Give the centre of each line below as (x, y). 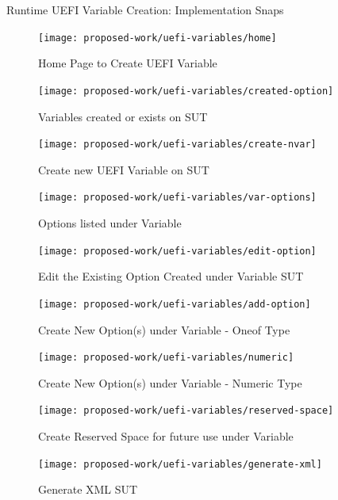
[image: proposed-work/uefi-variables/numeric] (166, 358)
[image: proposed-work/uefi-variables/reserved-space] (186, 411)
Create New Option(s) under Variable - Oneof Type (164, 329)
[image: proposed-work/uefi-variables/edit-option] (177, 251)
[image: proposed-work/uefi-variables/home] (157, 38)
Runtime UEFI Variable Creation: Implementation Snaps (145, 10)
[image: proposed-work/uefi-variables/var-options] (177, 198)
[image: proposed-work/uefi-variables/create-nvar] (177, 145)
